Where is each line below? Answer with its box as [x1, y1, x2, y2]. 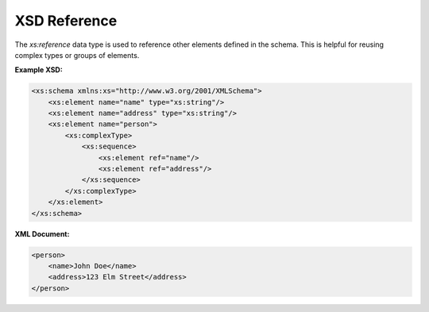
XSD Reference [14, 12, 118, 29]
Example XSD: [14, 65, 63, 75]
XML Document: [14, 229, 70, 238]
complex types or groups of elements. [14, 50, 140, 60]
